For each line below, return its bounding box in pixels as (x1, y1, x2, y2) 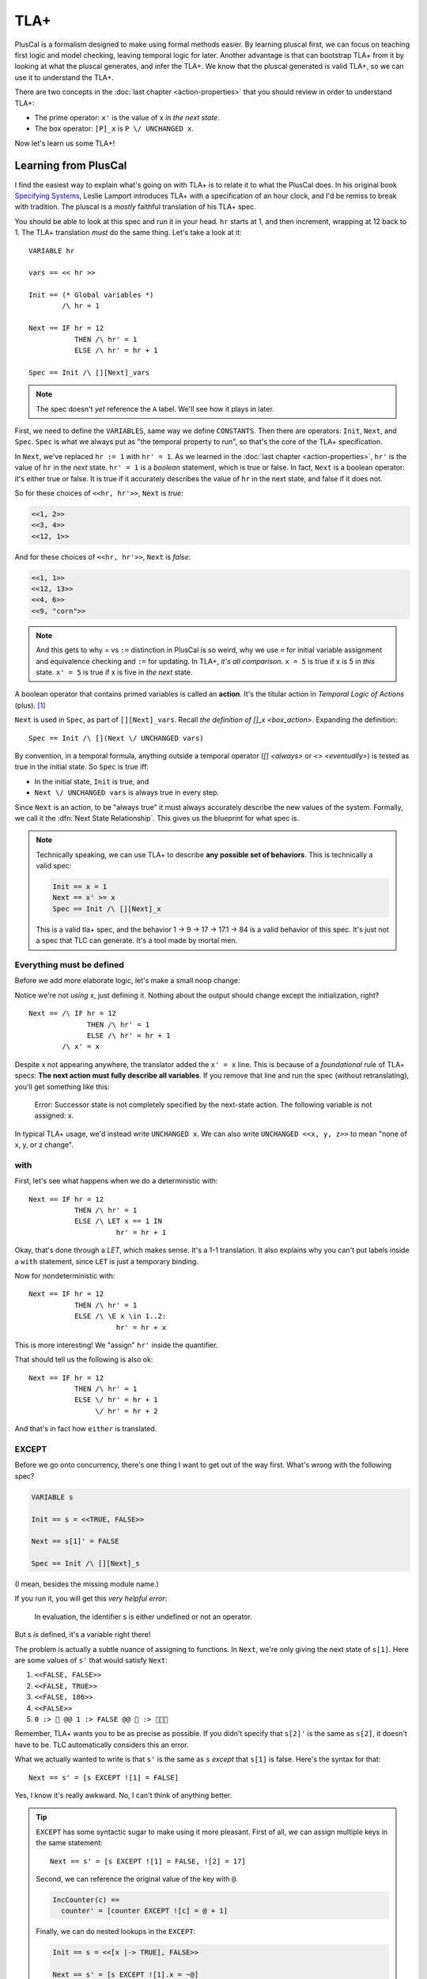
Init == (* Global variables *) (28, 291, 154, 300)
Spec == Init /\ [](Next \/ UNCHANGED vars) (28, 733, 205, 743)
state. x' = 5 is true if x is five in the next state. (36, 667, 193, 677)
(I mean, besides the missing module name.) (14, 1579, 160, 1589)
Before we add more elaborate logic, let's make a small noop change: (14, 976, 240, 986)
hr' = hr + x (115, 1323, 167, 1331)
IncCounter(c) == (52, 1895, 120, 1904)
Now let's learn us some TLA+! (14, 139, 115, 148)
